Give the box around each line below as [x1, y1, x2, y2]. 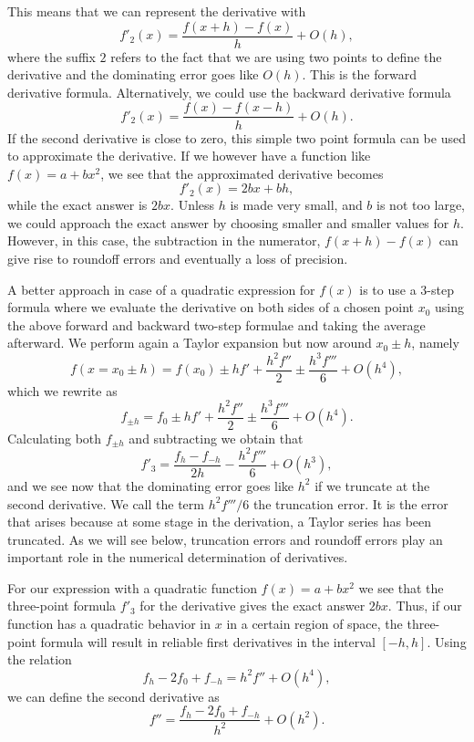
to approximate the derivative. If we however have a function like [7, 146, 371, 165]
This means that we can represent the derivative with [7, 2, 306, 20]
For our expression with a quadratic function [7, 578, 257, 597]
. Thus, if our [387, 596, 462, 615]
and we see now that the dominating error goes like [7, 476, 294, 495]
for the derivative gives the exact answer [139, 596, 366, 615]
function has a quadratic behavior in [7, 614, 211, 633]
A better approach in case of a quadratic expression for [7, 279, 315, 298]
